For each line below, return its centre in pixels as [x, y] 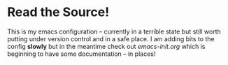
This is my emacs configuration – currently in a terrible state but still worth [114, 31]
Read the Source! [58, 12]
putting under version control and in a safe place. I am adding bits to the [111, 38]
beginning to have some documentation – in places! [81, 54]
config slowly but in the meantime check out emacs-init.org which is [106, 46]
